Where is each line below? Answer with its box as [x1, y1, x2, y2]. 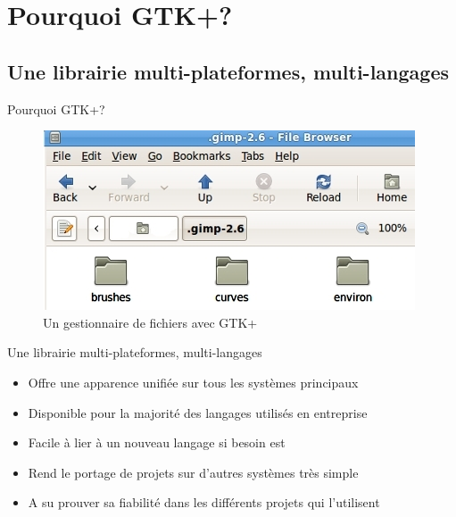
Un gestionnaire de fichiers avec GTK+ [43, 313, 258, 331]
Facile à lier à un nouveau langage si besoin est [28, 433, 286, 452]
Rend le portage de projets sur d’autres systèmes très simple [28, 463, 359, 481]
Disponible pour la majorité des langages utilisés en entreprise [28, 403, 368, 421]
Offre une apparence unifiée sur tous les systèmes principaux [28, 372, 359, 391]
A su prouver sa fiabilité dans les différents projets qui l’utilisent [28, 493, 380, 512]
